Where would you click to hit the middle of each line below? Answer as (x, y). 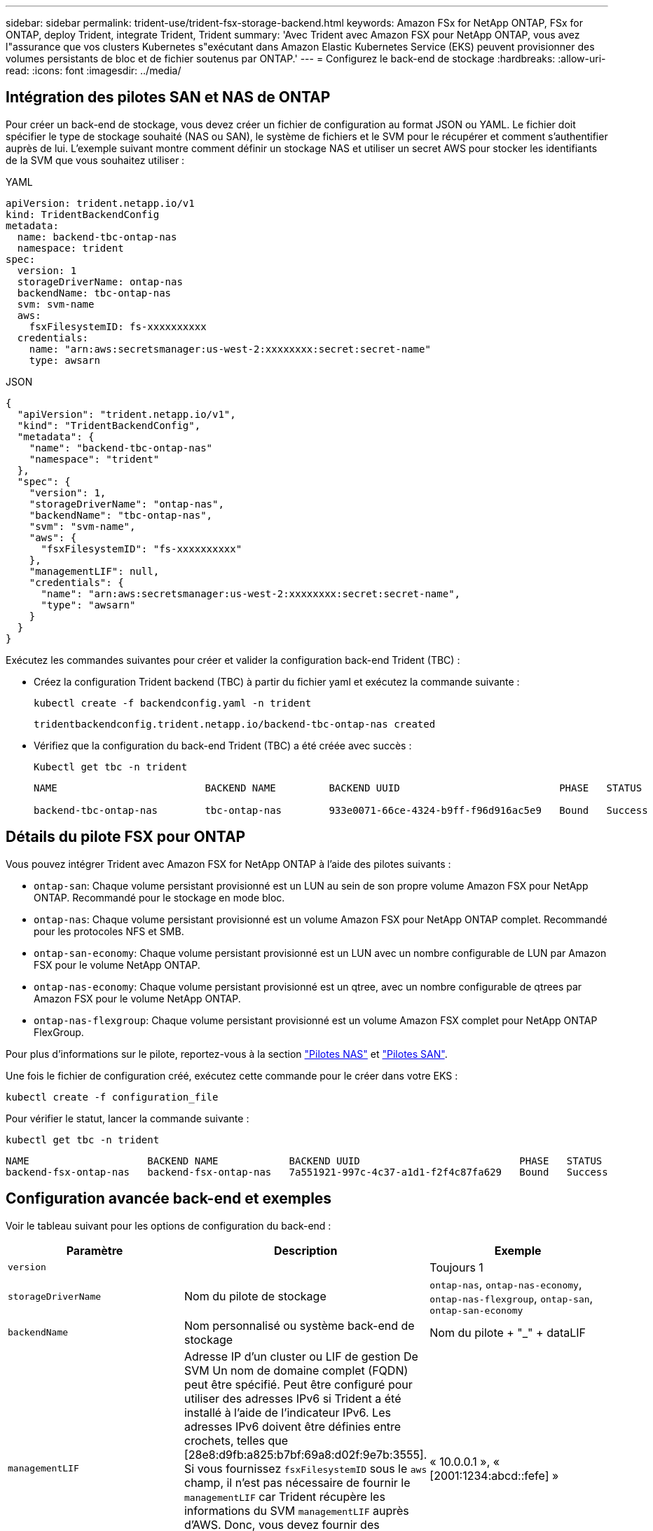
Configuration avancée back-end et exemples (169, 1199)
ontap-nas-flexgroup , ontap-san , (511, 1298)
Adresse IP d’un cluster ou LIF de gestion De (301, 1356)
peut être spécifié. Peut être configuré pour (298, 1384)
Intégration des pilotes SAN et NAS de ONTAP (168, 97)
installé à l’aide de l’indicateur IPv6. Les (287, 1412)
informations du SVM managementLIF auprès (296, 1510)
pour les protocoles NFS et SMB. (109, 931)
